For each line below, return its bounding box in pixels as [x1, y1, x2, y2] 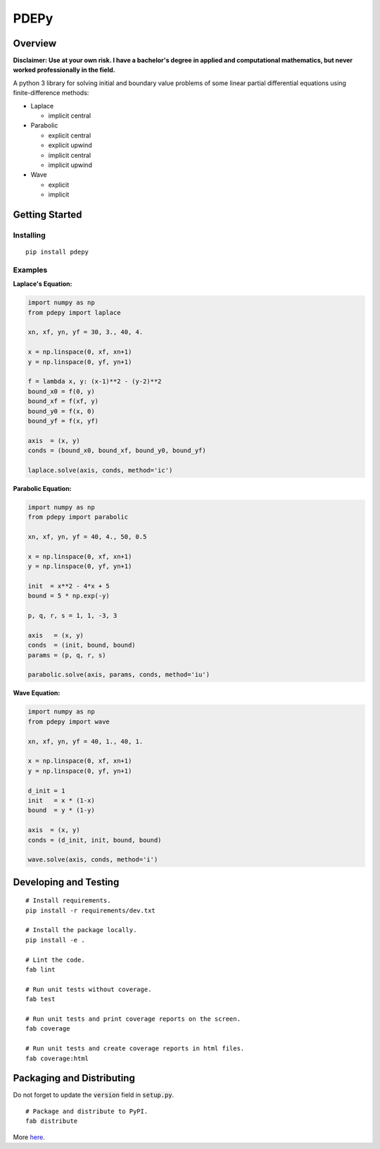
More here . [13, 1133, 45, 1141]
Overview [13, 37, 57, 49]
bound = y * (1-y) [27, 807, 95, 814]
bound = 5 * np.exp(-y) [27, 592, 110, 600]
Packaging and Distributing [13, 1072, 135, 1084]
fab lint [25, 966, 56, 974]
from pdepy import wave [27, 717, 110, 726]
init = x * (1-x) [27, 796, 95, 805]
